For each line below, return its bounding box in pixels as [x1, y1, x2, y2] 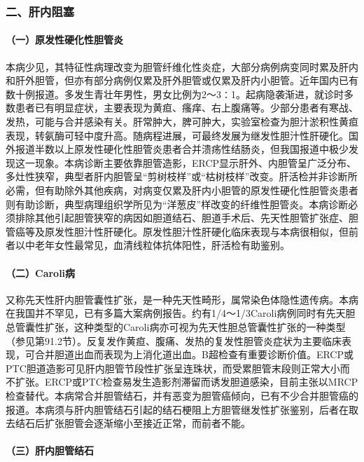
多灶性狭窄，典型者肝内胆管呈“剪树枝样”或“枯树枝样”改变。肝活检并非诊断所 [6, 169, 358, 184]
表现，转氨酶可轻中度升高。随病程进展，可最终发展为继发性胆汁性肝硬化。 [6, 128, 349, 142]
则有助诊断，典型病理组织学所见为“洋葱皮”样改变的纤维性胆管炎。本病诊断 [6, 196, 349, 211]
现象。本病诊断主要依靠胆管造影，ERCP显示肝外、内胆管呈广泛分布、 [34, 155, 357, 170]
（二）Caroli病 [6, 265, 76, 280]
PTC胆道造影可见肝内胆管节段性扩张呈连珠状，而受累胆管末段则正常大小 [6, 360, 340, 375]
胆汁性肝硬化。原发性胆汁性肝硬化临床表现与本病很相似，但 [73, 224, 349, 238]
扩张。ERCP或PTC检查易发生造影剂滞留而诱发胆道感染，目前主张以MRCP [15, 374, 358, 389]
